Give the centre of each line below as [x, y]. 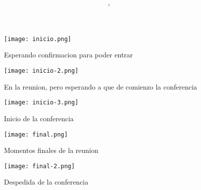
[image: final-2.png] [40, 166]
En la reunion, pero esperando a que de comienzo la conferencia [101, 86]
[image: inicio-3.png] [41, 103]
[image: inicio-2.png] [41, 71]
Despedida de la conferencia [46, 182]
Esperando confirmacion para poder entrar [69, 55]
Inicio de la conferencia [39, 118]
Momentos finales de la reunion [51, 150]
